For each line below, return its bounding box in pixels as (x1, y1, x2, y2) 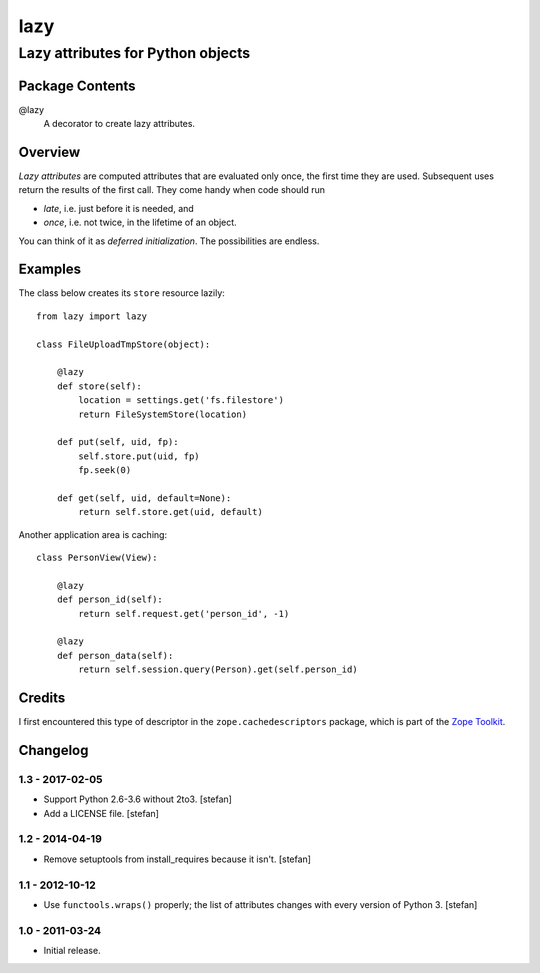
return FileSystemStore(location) (78, 408, 248, 420)
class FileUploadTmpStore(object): (36, 338, 211, 350)
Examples (18, 261, 82, 278)
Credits (18, 690, 66, 707)
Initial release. (43, 945, 101, 957)
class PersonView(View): (36, 552, 158, 564)
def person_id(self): (56, 594, 164, 605)
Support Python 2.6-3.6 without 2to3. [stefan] (43, 793, 232, 805)
